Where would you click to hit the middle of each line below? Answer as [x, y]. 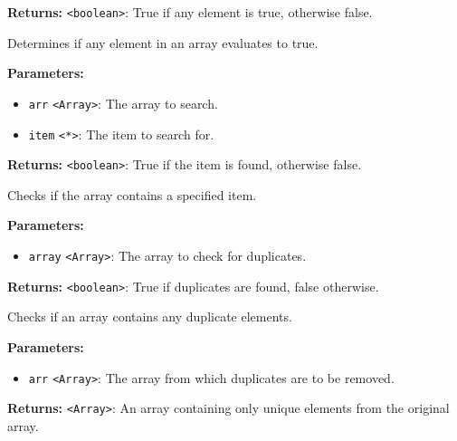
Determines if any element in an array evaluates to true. [163, 42]
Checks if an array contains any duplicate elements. [150, 316]
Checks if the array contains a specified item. [132, 194]
